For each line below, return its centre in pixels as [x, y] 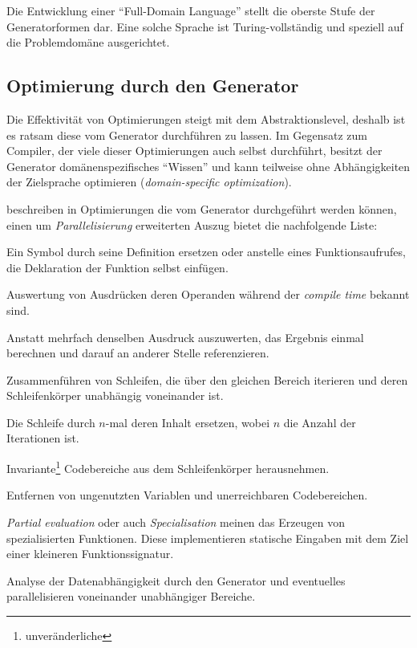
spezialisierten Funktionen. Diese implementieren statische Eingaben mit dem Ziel [208, 538]
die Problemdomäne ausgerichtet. [88, 42]
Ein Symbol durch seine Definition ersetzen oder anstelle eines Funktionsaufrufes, [206, 252]
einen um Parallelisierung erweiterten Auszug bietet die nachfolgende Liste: [192, 224]
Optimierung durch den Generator [153, 86]
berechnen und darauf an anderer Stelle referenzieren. [138, 353]
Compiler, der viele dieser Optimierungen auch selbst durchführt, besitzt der [194, 151]
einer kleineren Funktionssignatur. [90, 554]
